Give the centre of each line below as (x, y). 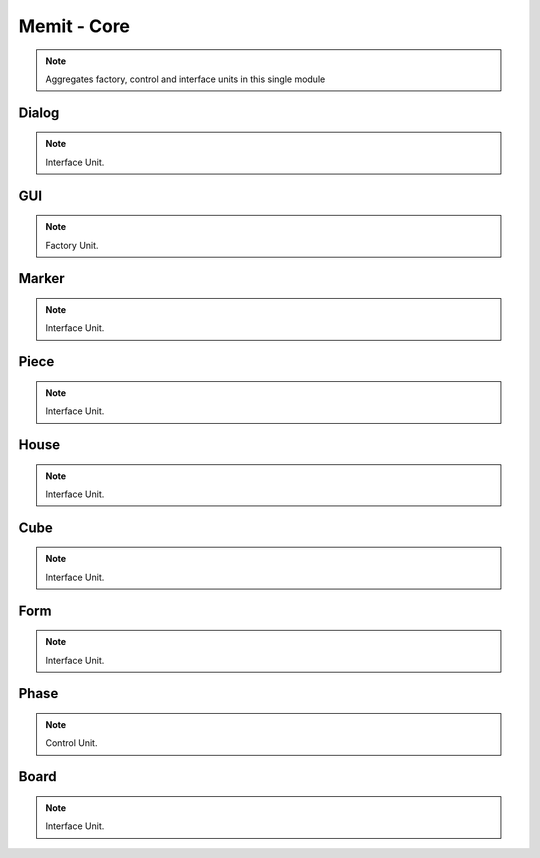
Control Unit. (71, 743)
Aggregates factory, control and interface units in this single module (185, 79)
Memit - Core (74, 26)
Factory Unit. (72, 245)
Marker (41, 278)
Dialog (39, 112)
